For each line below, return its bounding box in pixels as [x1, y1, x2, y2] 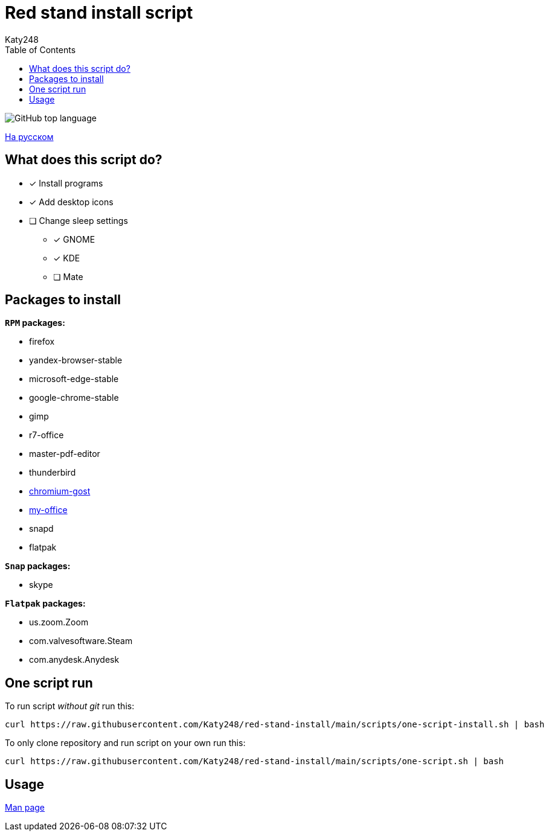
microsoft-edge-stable [29, 374, 119, 384]
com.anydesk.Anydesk [29, 654, 120, 665]
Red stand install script [5, 2, 193, 23]
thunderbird [29, 467, 76, 478]
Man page [5, 802, 45, 813]
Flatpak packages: [5, 598, 86, 609]
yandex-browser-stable [29, 355, 123, 366]
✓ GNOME [53, 234, 95, 244]
